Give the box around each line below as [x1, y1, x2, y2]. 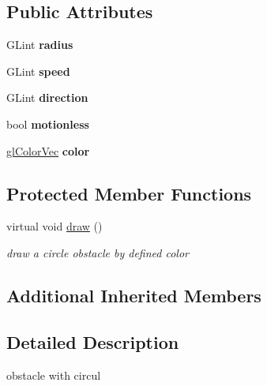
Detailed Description [6, 329, 179, 354]
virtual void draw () [6, 218, 103, 234]
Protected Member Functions [6, 181, 252, 205]
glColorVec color [6, 142, 90, 159]
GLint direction [6, 89, 88, 106]
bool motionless [6, 115, 89, 132]
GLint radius [6, 36, 73, 53]
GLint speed [6, 62, 70, 79]
